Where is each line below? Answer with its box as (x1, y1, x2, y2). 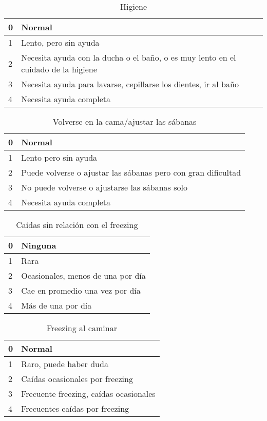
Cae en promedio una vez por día (21, 284, 141, 296)
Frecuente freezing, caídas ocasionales (21, 388, 156, 399)
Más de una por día (21, 299, 92, 311)
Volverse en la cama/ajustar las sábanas (52, 116, 197, 127)
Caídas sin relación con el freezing (16, 219, 138, 231)
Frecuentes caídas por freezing (21, 403, 129, 414)
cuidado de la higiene (21, 63, 97, 75)
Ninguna (21, 239, 56, 251)
